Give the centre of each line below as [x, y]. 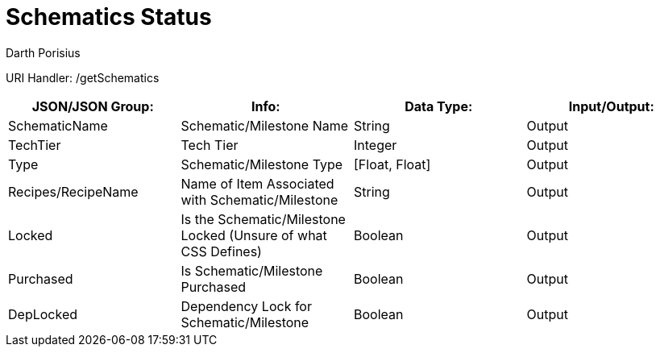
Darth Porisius [43, 52]
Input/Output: [611, 106]
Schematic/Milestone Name [265, 125]
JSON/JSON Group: [93, 106]
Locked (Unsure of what [254, 235]
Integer [376, 145]
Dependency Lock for [246, 306]
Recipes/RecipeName [73, 191]
